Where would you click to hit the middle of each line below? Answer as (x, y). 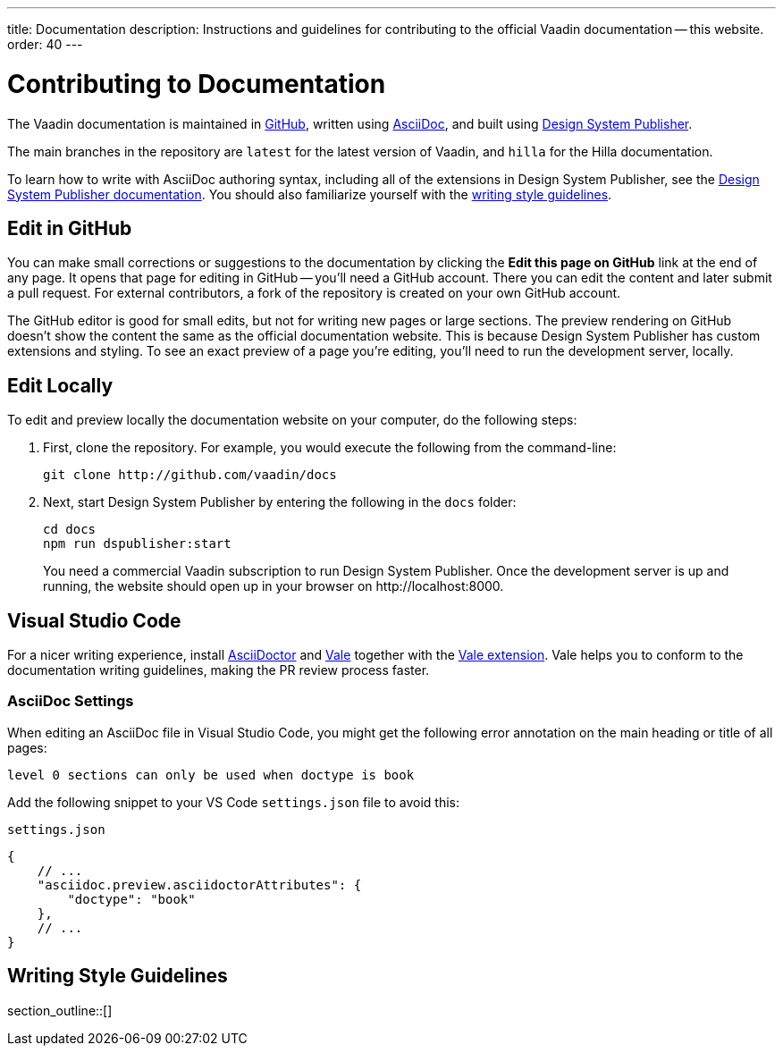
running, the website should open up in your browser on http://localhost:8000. (274, 586)
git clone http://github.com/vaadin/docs (190, 475)
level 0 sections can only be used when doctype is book (211, 775)
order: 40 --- (45, 44)
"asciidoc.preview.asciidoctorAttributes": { (199, 885)
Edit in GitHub (70, 228)
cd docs (70, 530)
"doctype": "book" (131, 899)
